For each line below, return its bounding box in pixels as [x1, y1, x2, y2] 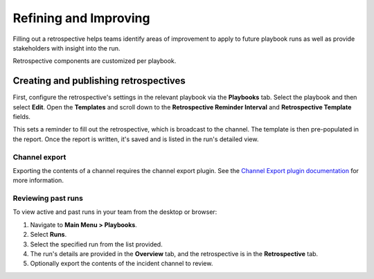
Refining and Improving [12, 10, 150, 26]
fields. [12, 113, 31, 121]
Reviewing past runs [12, 194, 83, 204]
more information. [12, 177, 64, 185]
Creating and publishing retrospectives [12, 75, 186, 87]
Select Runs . [30, 231, 67, 239]
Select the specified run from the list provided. [30, 240, 163, 249]
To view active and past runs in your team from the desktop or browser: [12, 208, 217, 216]
